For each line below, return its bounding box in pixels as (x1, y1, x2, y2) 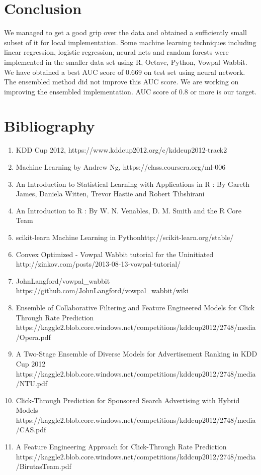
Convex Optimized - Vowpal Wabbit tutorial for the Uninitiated (16, 249, 214, 259)
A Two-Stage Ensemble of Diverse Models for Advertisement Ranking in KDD (16, 348, 257, 359)
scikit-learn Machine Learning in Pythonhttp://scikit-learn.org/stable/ (16, 231, 234, 242)
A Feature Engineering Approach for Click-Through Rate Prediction (16, 441, 227, 452)
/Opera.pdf (16, 331, 51, 342)
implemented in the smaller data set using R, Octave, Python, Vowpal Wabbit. (4, 56, 247, 67)
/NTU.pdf (16, 378, 48, 389)
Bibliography (4, 115, 95, 136)
